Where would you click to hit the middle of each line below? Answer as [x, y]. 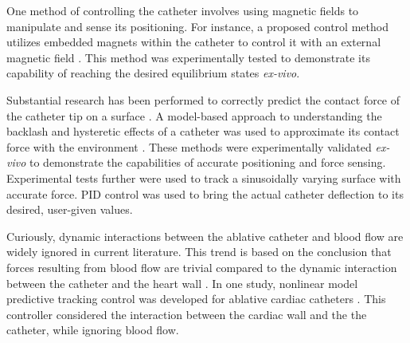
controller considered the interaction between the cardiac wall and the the [187, 314]
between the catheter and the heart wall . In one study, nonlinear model [182, 283]
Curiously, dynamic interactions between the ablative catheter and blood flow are [205, 236]
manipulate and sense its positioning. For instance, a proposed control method [197, 26]
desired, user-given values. [70, 209]
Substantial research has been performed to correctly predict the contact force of [203, 99]
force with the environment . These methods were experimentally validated [189, 146]
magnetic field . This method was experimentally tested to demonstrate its [188, 57]
